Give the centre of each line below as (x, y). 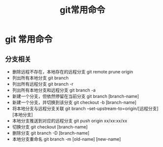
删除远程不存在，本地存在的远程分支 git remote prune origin (73, 72)
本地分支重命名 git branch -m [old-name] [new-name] (67, 139)
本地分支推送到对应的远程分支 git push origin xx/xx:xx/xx (70, 121)
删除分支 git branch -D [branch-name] (51, 133)
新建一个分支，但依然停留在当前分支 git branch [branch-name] (75, 96)
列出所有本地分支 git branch (40, 78)
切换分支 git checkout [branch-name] (50, 127)
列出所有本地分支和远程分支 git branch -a (54, 90)
